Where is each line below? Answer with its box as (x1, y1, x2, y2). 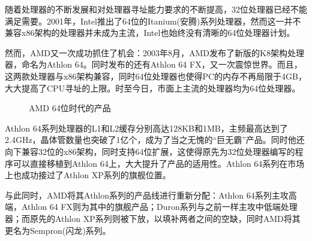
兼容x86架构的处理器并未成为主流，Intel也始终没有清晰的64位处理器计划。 (5, 26, 295, 39)
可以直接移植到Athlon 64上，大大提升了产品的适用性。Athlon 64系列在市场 (13, 157, 305, 169)
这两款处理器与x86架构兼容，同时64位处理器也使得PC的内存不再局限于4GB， (5, 69, 307, 82)
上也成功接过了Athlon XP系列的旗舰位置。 (5, 169, 171, 181)
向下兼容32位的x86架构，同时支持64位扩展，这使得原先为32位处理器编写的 (5, 145, 295, 157)
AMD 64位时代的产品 (29, 102, 111, 114)
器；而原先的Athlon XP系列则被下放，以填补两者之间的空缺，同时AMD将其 (5, 212, 301, 224)
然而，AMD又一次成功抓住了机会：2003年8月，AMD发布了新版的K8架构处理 (5, 46, 304, 59)
